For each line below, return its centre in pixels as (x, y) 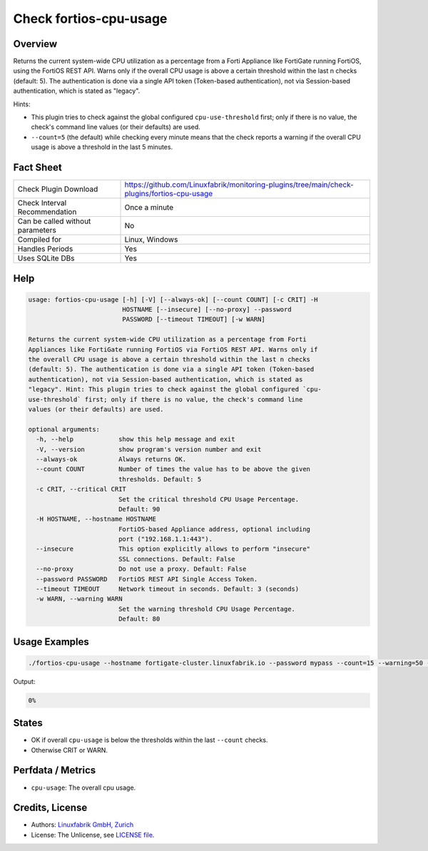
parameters (37, 230)
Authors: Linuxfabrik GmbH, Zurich (82, 825)
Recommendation (47, 212)
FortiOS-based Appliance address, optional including (214, 529)
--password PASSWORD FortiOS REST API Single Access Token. (147, 579)
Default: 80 (139, 619)
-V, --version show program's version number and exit (149, 449)
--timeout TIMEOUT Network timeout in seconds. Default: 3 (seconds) (168, 589)
